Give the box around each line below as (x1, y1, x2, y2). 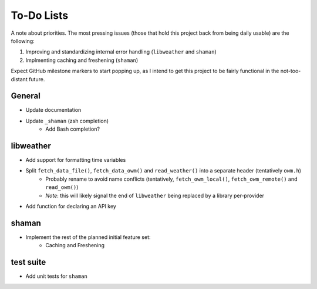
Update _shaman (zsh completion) (25, 117, 109, 124)
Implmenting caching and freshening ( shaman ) (25, 57, 139, 64)
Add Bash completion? (45, 125, 100, 132)
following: (11, 37, 35, 44)
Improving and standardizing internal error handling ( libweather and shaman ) (25, 48, 217, 55)
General (11, 91, 41, 101)
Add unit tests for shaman (25, 273, 87, 280)
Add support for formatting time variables (25, 157, 126, 164)
